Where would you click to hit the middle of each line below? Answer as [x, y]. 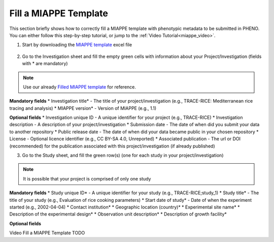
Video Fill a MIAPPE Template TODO [47, 233]
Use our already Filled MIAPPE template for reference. [80, 87]
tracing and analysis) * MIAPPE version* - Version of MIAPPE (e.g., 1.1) [83, 108]
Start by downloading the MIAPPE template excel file [77, 45]
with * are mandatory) [45, 64]
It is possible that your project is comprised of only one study [87, 178]
